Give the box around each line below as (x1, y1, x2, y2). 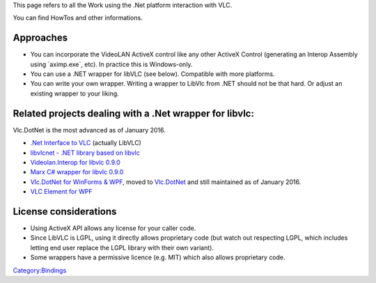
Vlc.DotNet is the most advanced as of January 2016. (13, 125, 166, 134)
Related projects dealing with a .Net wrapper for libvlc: (13, 107, 254, 119)
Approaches (13, 32, 68, 44)
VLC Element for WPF (30, 188, 93, 196)
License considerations (13, 206, 117, 217)
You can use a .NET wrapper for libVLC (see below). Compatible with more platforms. (30, 70, 275, 78)
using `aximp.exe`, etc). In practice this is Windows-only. (30, 60, 193, 68)
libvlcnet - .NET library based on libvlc (30, 148, 141, 157)
